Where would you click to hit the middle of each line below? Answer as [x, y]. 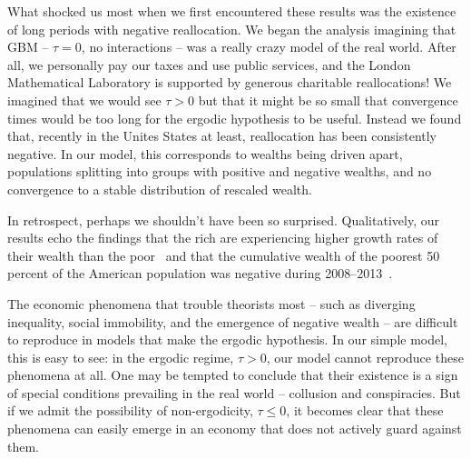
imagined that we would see [84, 100]
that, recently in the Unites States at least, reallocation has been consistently [222, 136]
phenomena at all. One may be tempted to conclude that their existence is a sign [233, 375]
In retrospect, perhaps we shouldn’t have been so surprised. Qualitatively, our [223, 220]
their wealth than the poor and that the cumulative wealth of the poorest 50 [224, 255]
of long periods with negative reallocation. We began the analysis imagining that [232, 29]
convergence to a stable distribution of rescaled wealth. [160, 189]
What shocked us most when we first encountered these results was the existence [232, 11]
